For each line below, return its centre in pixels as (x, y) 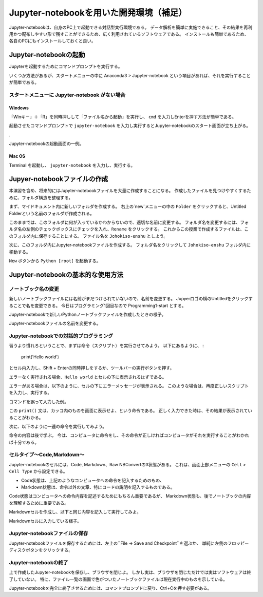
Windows (19, 108)
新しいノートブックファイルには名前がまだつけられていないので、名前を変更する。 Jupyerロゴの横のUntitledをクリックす (131, 299)
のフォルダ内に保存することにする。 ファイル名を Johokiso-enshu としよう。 (88, 236)
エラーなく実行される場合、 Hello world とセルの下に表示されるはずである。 (88, 377)
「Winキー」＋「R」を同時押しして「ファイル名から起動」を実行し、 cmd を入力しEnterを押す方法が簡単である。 (122, 117)
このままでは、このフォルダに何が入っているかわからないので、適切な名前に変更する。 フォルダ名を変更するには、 (125, 222)
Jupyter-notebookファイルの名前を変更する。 (55, 323)
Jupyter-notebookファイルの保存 (49, 534)
